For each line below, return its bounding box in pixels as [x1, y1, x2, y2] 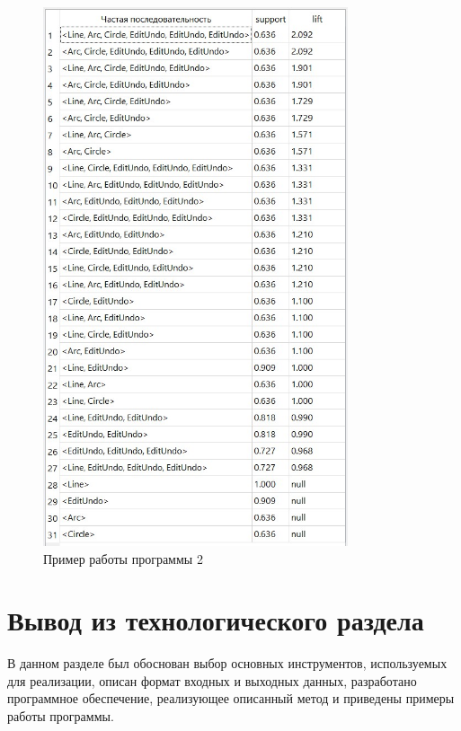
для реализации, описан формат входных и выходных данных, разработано [7, 671, 417, 690]
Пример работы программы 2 [43, 549, 203, 568]
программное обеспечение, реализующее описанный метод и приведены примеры [7, 689, 455, 708]
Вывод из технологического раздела [7, 602, 424, 639]
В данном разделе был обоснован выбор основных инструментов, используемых [7, 654, 448, 673]
